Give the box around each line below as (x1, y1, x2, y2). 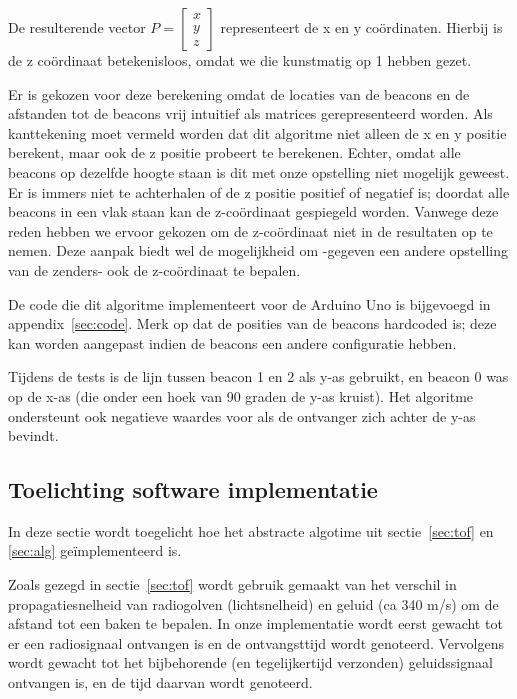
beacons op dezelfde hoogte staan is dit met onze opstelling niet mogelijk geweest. (8, 161, 510, 182)
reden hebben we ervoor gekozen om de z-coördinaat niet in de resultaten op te (8, 220, 493, 241)
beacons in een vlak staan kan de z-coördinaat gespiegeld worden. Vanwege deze (8, 201, 499, 222)
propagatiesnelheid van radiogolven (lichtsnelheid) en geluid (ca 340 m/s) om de (8, 593, 499, 614)
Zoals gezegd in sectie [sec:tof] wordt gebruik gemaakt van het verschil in (8, 574, 457, 595)
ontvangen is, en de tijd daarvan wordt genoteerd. (8, 672, 313, 693)
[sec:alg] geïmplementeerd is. (8, 540, 182, 561)
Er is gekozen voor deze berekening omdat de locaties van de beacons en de (8, 83, 470, 104)
